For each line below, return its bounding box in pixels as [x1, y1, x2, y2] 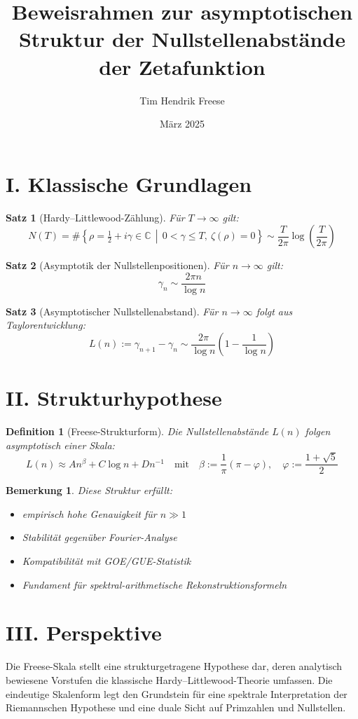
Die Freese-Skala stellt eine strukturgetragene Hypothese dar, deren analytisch [6, 659, 343, 673]
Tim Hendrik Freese [139, 93, 225, 107]
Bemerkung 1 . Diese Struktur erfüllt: [6, 483, 172, 498]
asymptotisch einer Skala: [6, 437, 115, 452]
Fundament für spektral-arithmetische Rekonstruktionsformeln [22, 577, 287, 591]
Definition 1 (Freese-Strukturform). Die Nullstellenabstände [6, 424, 269, 439]
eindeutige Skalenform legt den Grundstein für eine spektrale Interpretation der [6, 686, 347, 701]
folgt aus [256, 303, 293, 318]
